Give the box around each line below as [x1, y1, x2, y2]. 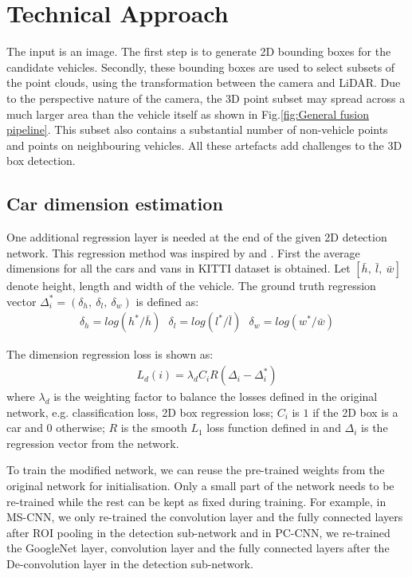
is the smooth [120, 419, 187, 436]
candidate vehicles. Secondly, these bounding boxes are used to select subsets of [6, 58, 395, 75]
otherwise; [56, 419, 105, 436]
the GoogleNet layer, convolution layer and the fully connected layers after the [6, 540, 390, 556]
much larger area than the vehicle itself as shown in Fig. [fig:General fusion [6, 105, 369, 122]
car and [6, 419, 43, 436]
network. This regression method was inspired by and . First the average [6, 244, 360, 261]
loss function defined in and [206, 419, 341, 436]
